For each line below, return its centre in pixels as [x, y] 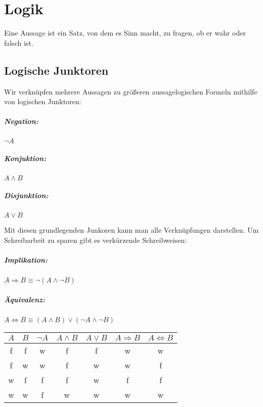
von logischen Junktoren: [43, 101]
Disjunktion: [26, 195]
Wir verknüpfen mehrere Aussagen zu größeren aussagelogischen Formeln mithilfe [131, 91]
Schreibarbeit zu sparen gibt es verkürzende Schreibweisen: [95, 240]
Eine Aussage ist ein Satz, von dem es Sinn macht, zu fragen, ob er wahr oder [125, 33]
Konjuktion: [25, 158]
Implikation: [26, 260]
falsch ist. [19, 42]
